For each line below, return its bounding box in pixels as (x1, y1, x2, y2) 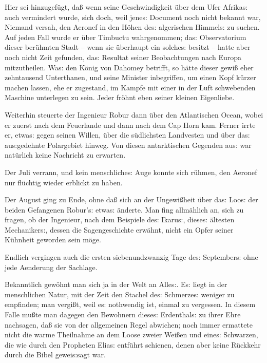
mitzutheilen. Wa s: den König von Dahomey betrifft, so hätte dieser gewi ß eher (5, 62, 254, 72)
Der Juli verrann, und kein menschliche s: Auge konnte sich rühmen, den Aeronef (5, 166, 257, 177)
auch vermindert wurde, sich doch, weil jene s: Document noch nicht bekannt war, (5, 11, 261, 22)
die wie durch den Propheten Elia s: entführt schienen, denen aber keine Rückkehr (5, 339, 261, 350)
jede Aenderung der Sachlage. (5, 261, 98, 272)
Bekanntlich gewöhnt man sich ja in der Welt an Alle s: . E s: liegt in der (5, 279, 227, 290)
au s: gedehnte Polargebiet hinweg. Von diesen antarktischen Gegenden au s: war (5, 139, 252, 150)
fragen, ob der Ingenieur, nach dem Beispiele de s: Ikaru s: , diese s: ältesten (5, 214, 235, 225)
